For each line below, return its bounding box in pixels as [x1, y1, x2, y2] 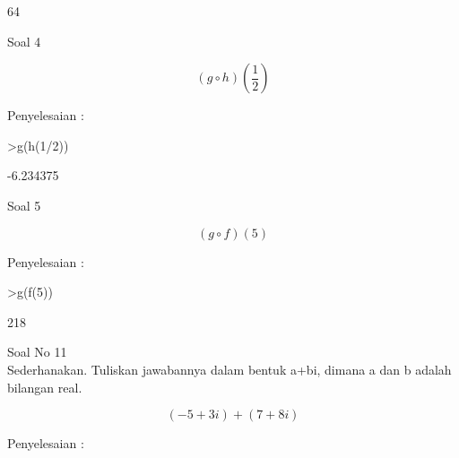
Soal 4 [7, 31, 41, 50]
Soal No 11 [7, 342, 67, 361]
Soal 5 [7, 195, 41, 214]
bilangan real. [7, 377, 82, 396]
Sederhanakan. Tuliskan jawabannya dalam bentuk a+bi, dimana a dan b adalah [7, 359, 452, 378]
